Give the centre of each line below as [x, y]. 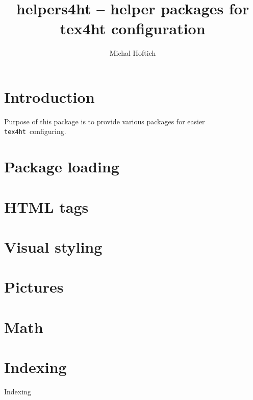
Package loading [62, 166]
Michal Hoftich [133, 53]
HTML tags [46, 206]
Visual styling [53, 247]
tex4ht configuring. [35, 131]
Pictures [34, 287]
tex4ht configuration [133, 28]
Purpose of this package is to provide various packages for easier [105, 121]
